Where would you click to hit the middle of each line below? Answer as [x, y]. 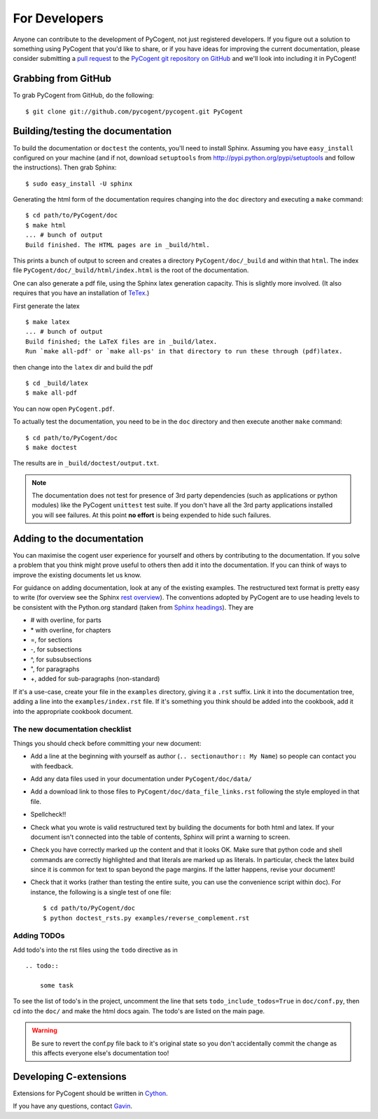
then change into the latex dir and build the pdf [83, 367]
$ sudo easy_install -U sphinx [79, 183]
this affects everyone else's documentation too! [100, 1053]
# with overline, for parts [66, 620]
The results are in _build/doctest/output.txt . [86, 463]
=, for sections [51, 640]
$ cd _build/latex [57, 383]
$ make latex [48, 322]
